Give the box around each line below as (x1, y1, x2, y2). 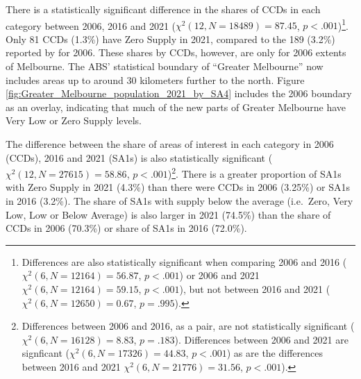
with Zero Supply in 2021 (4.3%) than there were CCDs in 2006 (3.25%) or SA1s (6, 180, 350, 194)
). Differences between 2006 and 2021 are (174, 332, 349, 346)
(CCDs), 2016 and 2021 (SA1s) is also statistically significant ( (6, 150, 273, 165)
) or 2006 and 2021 (179, 268, 260, 283)
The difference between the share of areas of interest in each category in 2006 (6, 137, 334, 151)
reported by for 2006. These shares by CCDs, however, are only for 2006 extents (6, 45, 346, 60)
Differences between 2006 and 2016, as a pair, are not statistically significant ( (22, 319, 355, 333)
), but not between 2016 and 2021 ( (179, 282, 330, 296)
